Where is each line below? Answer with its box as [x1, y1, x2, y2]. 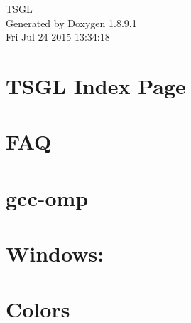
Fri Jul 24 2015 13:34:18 [6, 29, 110, 44]
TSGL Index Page [6, 71, 186, 100]
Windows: [6, 239, 104, 268]
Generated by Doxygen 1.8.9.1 [6, 15, 137, 30]
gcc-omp [6, 183, 89, 212]
